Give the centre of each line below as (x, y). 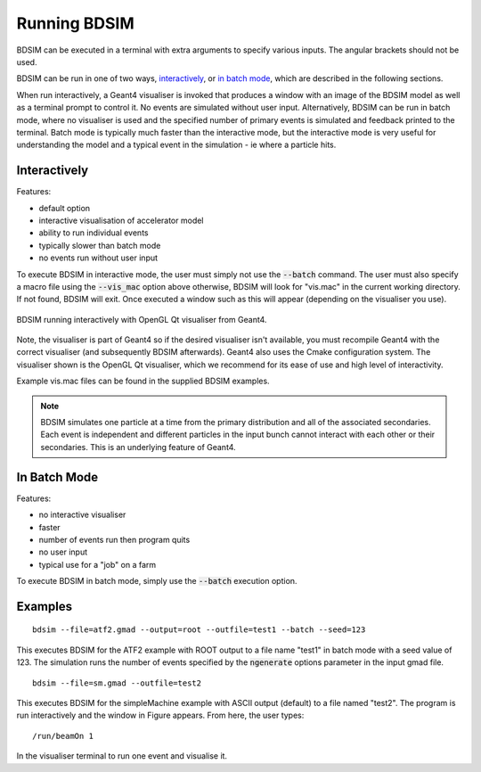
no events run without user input (98, 258)
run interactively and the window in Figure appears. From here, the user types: (160, 715)
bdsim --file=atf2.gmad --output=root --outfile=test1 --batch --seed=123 (199, 630)
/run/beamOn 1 (63, 736)
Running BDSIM (76, 23)
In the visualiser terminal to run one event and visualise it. (122, 756)
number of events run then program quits (114, 539)
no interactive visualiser (82, 515)
